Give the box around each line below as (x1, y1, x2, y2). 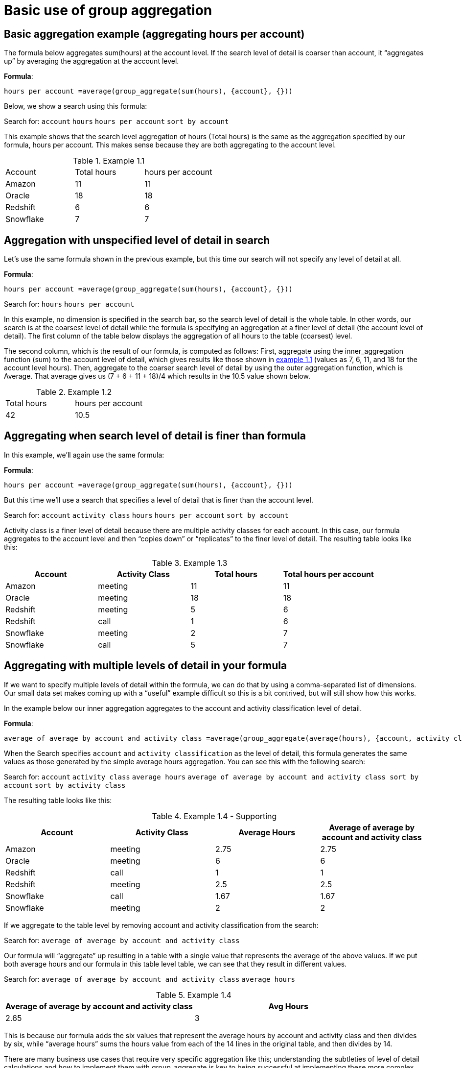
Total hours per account (283, 569, 374, 579)
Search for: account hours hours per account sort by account (4, 117, 229, 126)
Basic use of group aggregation (4, 2, 212, 19)
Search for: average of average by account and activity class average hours (4, 974, 295, 983)
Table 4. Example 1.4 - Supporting (152, 811, 277, 821)
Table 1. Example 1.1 (73, 156, 145, 166)
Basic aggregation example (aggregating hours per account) (4, 27, 305, 40)
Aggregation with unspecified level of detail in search (4, 234, 270, 246)
